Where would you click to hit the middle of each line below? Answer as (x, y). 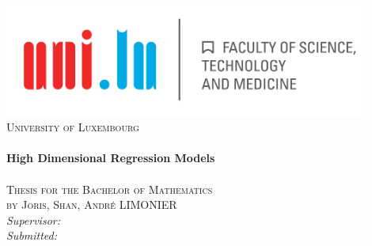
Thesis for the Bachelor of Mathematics (110, 189)
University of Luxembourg (73, 127)
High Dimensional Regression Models (111, 158)
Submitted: (32, 235)
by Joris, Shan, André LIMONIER (92, 204)
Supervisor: (33, 220)
